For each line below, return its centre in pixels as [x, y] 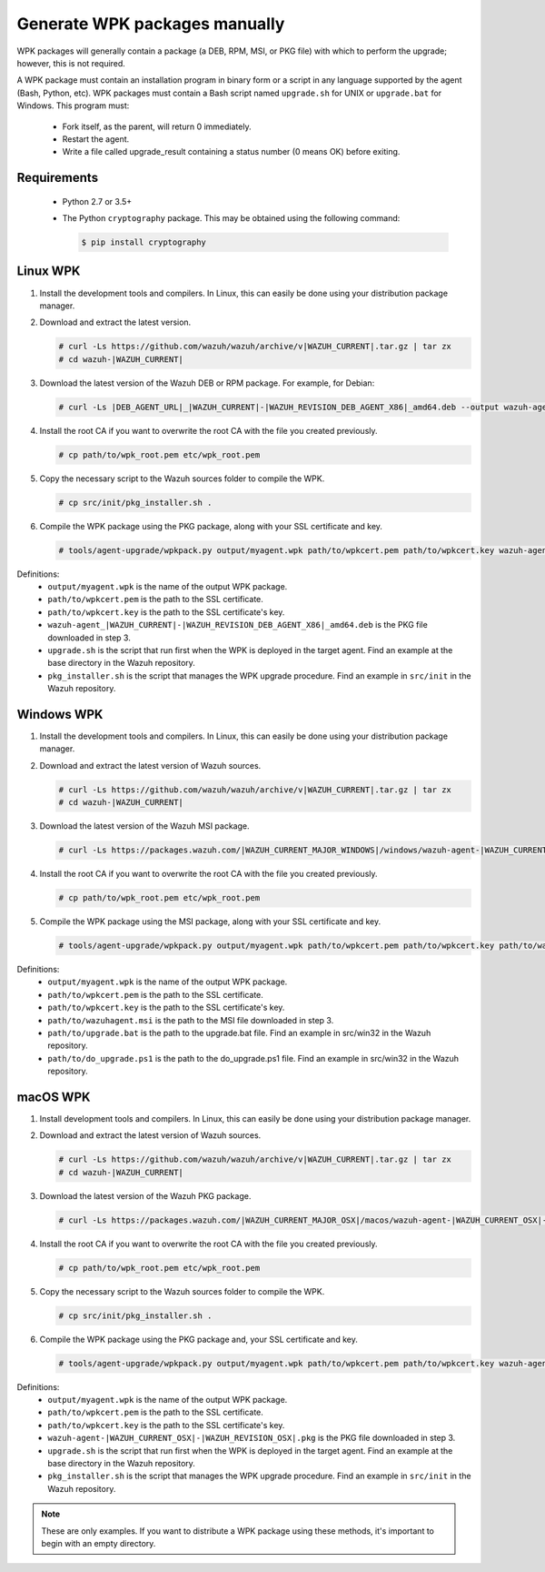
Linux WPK [49, 272]
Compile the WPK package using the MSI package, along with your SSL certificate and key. [210, 922]
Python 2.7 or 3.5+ [97, 201]
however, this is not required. [71, 63]
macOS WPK [54, 1097]
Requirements [58, 178]
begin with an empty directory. [99, 1543]
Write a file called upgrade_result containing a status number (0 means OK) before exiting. [231, 152]
